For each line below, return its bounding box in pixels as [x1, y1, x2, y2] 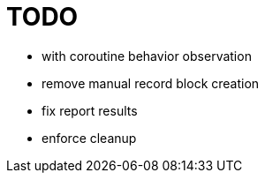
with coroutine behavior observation [42, 48, 252, 64]
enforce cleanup [42, 130, 137, 146]
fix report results [42, 102, 138, 118]
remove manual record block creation [42, 75, 260, 91]
